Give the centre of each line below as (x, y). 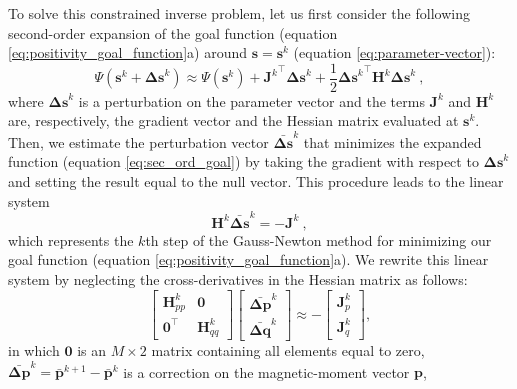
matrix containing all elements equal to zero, (288, 350)
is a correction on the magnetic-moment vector (266, 371)
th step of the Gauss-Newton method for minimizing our (318, 239)
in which (34, 350)
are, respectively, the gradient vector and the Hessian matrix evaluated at (233, 120)
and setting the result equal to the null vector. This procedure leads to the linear (256, 180)
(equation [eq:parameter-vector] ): (394, 52)
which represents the (71, 239)
